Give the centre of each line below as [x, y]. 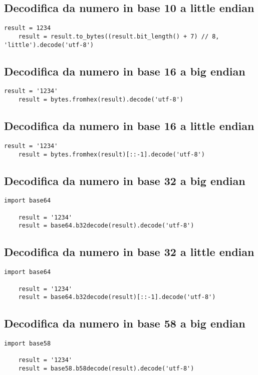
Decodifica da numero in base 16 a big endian [125, 71]
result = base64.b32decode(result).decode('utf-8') [106, 226]
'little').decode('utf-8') [49, 45]
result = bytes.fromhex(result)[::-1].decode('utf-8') [111, 154]
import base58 [28, 344]
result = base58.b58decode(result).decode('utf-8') [106, 369]
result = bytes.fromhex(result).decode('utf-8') [101, 100]
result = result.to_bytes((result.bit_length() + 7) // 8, [119, 36]
